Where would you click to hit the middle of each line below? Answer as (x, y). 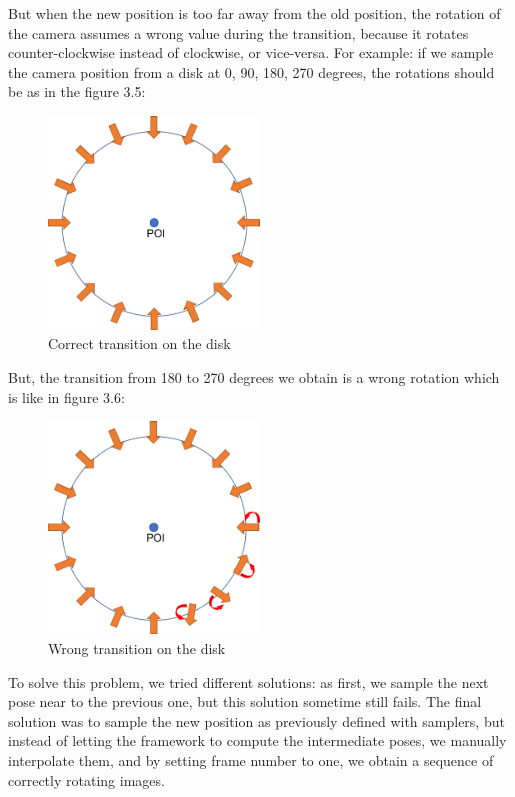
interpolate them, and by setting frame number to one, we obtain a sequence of (251, 760)
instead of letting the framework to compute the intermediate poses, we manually (257, 740)
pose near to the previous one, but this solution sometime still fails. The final (245, 701)
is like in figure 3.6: (66, 396)
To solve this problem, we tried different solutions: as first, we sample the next (248, 681)
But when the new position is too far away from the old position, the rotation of (254, 13)
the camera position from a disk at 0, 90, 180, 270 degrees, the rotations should (251, 71)
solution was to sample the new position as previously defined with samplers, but (256, 720)
